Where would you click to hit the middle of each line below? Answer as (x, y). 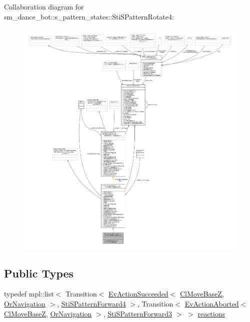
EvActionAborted (212, 303)
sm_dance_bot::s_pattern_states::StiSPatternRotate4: (89, 16)
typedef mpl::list (29, 294)
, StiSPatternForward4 (91, 303)
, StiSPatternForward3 (138, 313)
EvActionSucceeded (138, 294)
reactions (211, 313)
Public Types (39, 273)
